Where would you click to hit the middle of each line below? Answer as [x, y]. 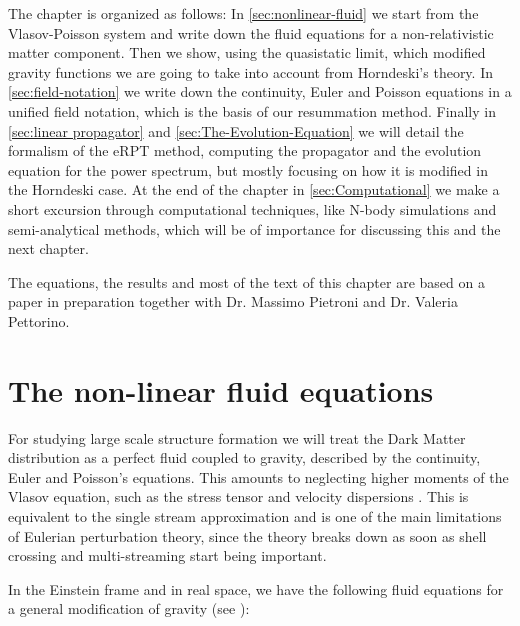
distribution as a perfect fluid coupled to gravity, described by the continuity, [244, 457]
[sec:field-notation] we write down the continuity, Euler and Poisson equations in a [260, 91]
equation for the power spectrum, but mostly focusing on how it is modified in [248, 169]
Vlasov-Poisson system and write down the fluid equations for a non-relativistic [251, 32]
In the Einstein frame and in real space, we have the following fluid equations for [256, 588]
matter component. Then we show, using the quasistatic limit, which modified [247, 52]
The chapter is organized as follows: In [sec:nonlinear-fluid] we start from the [243, 13]
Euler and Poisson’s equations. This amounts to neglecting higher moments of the [258, 476]
